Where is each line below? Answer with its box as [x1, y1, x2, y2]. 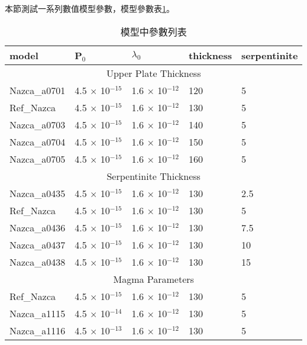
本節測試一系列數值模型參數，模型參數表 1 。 [5, 2, 174, 14]
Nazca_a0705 [9, 151, 66, 166]
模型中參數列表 [120, 24, 187, 38]
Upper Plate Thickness [106, 66, 201, 80]
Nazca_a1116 [9, 323, 66, 337]
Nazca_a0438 [9, 254, 66, 269]
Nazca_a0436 [9, 220, 66, 234]
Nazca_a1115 [9, 306, 66, 320]
